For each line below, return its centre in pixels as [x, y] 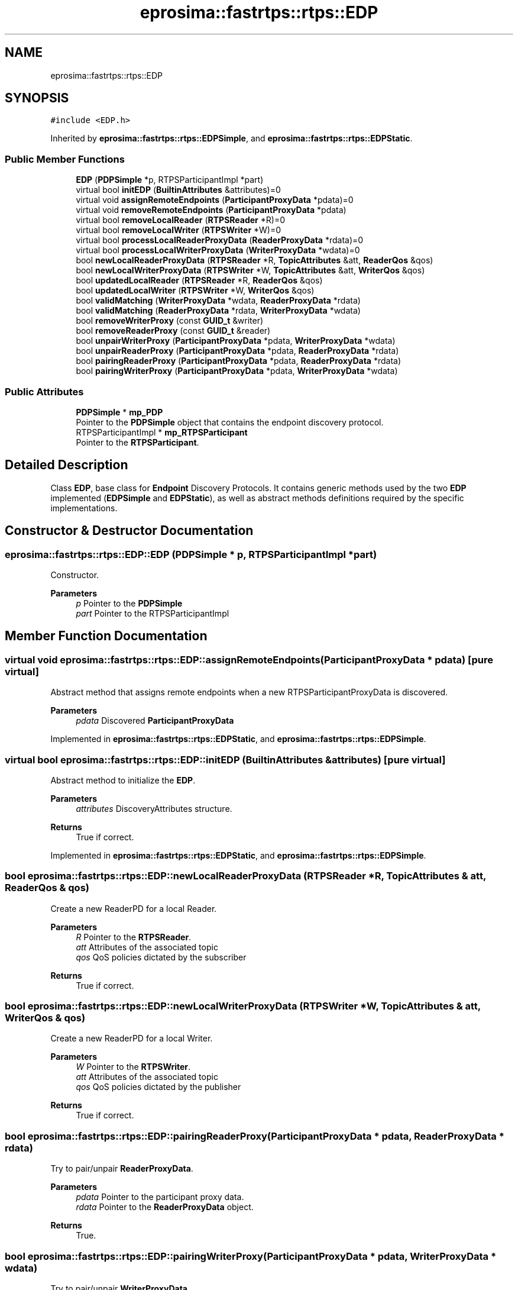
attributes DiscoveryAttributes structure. [154, 808]
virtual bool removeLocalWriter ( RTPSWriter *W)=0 [179, 230]
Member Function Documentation [106, 636]
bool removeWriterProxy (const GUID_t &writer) [170, 321]
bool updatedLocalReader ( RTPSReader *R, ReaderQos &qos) [199, 280]
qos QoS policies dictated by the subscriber [161, 957]
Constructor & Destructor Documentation [129, 531]
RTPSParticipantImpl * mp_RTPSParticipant [162, 432]
